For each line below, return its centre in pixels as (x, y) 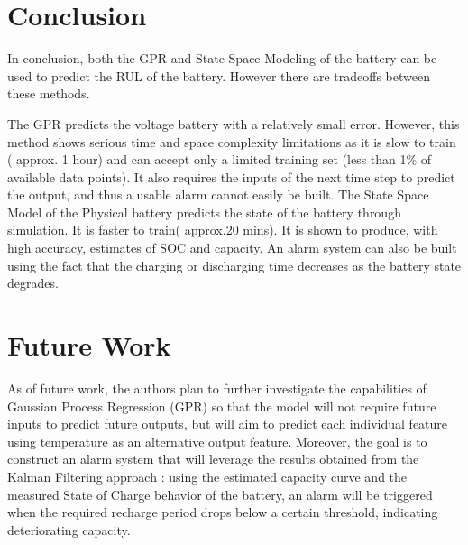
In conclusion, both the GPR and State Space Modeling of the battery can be (222, 58)
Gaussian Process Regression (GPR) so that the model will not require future (222, 406)
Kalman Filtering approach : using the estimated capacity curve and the (207, 476)
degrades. (33, 283)
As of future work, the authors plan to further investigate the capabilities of (217, 388)
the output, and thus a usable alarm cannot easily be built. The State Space (218, 194)
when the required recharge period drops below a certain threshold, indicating (223, 512)
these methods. (49, 93)
